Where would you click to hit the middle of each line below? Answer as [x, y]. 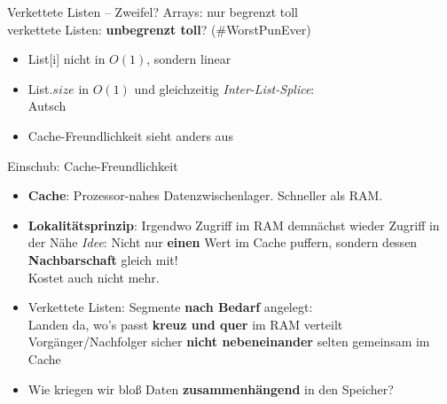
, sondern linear [189, 59]
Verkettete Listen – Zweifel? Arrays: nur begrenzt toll [153, 12]
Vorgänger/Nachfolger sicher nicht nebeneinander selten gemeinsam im [229, 342]
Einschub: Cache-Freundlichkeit [93, 165]
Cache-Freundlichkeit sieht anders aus [130, 135]
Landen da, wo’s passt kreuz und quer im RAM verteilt [185, 324]
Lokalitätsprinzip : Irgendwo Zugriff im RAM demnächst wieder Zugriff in [234, 225]
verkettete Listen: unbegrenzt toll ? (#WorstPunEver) [159, 29]
